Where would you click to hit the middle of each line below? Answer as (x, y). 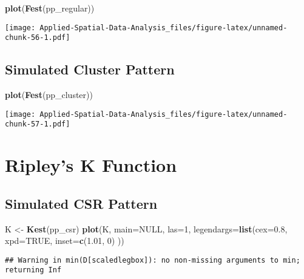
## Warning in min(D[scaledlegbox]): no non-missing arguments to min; (153, 260)
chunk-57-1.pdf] (38, 124)
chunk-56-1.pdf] (38, 38)
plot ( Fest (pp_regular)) (50, 8)
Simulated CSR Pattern (81, 203)
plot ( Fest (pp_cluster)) (49, 95)
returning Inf (33, 270)
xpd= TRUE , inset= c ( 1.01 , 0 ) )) (65, 241)
